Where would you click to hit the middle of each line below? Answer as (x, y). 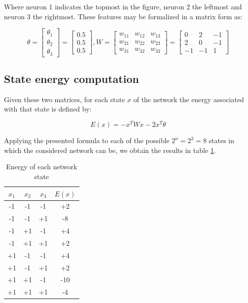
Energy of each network (42, 167)
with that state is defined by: (48, 109)
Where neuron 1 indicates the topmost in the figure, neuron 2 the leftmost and (123, 6)
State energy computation (71, 79)
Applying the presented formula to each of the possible (87, 140)
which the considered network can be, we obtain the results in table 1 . (110, 150)
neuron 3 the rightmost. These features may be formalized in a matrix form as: (123, 16)
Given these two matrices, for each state (65, 99)
